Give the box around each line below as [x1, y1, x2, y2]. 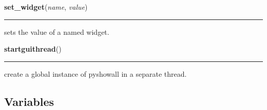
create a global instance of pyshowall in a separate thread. [4, 68, 187, 79]
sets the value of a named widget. [4, 26, 109, 37]
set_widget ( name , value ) [4, 2, 88, 12]
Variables [4, 93, 54, 109]
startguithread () [4, 43, 62, 54]
